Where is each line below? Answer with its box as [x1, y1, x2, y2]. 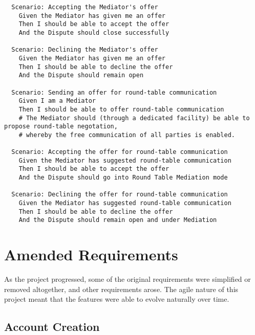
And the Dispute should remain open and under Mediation [18, 216, 217, 224]
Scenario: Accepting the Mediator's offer [11, 4, 158, 11]
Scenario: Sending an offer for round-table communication [11, 88, 217, 96]
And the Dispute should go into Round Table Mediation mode [18, 174, 228, 182]
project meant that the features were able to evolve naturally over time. [4, 294, 229, 304]
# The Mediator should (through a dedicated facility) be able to [18, 114, 250, 122]
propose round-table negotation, [4, 123, 118, 130]
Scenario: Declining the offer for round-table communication [11, 191, 228, 198]
